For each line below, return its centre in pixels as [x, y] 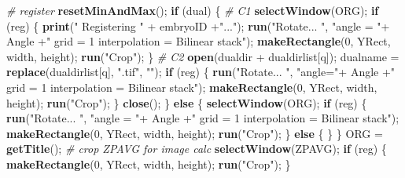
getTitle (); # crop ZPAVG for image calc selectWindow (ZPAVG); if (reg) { [197, 149]
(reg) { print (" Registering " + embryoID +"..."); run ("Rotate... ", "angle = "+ [198, 25]
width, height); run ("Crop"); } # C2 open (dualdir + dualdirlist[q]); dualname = [203, 56]
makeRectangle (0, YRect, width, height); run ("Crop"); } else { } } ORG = [195, 133]
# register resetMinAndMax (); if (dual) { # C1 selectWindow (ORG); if [193, 10]
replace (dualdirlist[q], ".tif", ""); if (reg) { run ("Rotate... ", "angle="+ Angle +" [201, 72]
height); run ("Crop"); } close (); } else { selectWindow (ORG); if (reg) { [187, 102]
